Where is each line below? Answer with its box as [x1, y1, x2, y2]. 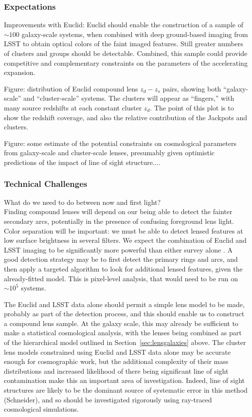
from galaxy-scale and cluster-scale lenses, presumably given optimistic [4, 147, 215, 158]
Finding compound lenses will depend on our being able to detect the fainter [4, 206, 233, 217]
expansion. [4, 67, 36, 77]
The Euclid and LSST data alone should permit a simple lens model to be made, [4, 299, 245, 309]
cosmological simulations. [4, 404, 79, 414]
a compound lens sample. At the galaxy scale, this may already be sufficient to [4, 318, 238, 328]
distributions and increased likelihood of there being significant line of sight [4, 365, 229, 376]
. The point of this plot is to [150, 102, 234, 112]
